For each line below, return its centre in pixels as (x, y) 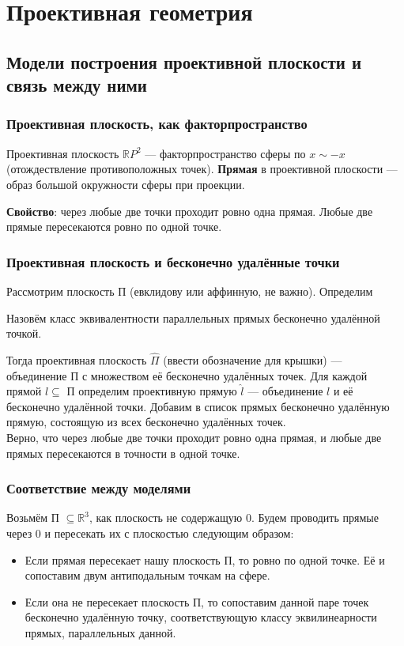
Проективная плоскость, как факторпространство (157, 124)
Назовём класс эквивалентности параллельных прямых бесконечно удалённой (193, 317)
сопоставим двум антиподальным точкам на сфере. (147, 575)
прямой (24, 391)
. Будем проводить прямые (315, 518)
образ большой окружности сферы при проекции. (126, 184)
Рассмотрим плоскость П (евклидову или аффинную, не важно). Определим (190, 291)
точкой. (24, 333)
